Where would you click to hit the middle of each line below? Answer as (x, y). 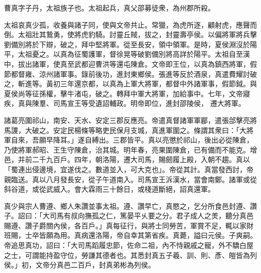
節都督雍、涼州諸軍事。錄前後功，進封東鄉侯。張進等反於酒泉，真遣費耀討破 (130, 74)
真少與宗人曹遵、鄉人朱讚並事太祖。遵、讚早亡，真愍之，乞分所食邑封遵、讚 (130, 206)
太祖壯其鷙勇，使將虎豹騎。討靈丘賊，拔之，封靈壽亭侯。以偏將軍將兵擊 (137, 34)
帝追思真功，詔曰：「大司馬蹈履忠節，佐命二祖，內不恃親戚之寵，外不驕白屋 (129, 245)
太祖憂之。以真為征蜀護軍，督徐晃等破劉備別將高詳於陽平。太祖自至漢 (134, 54)
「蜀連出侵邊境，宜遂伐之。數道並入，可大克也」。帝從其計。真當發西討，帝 (129, 169)
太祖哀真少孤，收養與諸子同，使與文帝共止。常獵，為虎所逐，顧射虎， (120, 24)
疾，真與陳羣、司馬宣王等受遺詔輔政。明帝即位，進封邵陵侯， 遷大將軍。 (125, 103)
